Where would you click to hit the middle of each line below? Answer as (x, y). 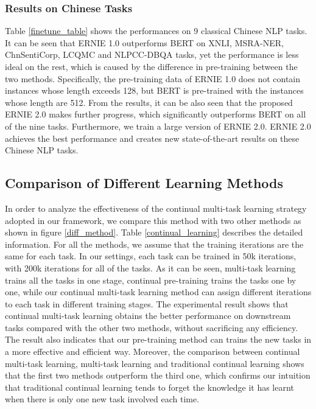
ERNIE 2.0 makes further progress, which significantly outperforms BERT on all (156, 114)
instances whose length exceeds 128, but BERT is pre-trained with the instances (154, 90)
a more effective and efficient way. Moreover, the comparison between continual (153, 351)
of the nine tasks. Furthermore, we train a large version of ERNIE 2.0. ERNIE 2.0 (158, 126)
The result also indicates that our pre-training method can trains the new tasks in (158, 339)
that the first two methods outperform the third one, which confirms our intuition (158, 375)
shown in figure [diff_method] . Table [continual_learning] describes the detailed (154, 232)
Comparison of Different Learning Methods (144, 183)
